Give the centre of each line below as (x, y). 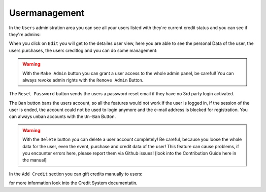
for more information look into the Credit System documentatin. (73, 183)
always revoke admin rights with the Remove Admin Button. (83, 80)
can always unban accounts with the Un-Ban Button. (62, 116)
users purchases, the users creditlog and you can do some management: (83, 50)
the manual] (34, 160)
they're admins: (25, 34)
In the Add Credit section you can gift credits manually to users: (76, 174)
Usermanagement (47, 13)
